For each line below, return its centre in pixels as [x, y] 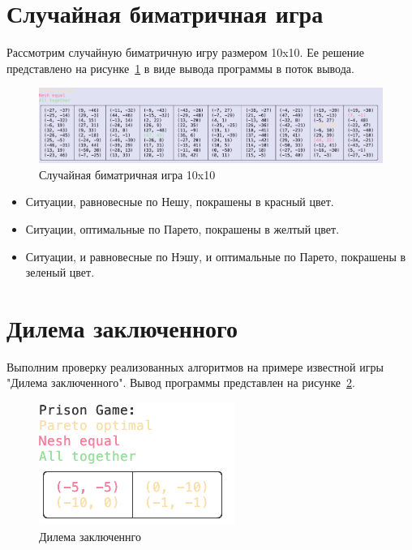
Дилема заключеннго [90, 536]
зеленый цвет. [60, 272]
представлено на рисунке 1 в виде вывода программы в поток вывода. [180, 68]
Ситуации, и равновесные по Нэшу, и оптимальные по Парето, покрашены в [216, 256]
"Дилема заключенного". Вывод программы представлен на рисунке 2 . [181, 382]
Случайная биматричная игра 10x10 [127, 174]
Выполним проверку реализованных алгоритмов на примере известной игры [195, 366]
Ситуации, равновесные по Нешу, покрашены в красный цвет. [180, 202]
